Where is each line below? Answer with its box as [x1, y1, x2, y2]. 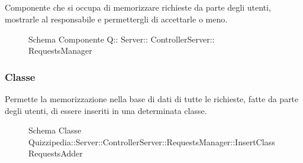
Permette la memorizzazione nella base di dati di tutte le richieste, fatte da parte [5, 92, 299, 105]
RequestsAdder [28, 147, 83, 159]
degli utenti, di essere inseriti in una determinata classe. [5, 104, 207, 116]
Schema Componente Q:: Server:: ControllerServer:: [28, 32, 215, 45]
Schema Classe [28, 124, 82, 136]
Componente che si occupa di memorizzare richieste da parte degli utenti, [5, 1, 271, 14]
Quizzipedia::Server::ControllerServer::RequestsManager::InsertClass [28, 135, 275, 148]
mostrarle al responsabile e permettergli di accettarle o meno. [5, 12, 228, 25]
